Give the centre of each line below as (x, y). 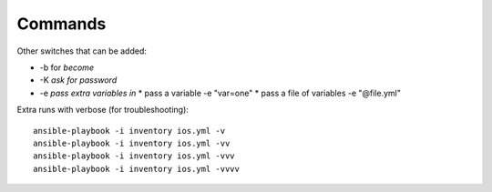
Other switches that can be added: (82, 51)
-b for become (67, 67)
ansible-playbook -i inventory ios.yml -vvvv (137, 169)
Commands (61, 24)
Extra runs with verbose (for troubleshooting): (102, 110)
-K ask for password (78, 80)
